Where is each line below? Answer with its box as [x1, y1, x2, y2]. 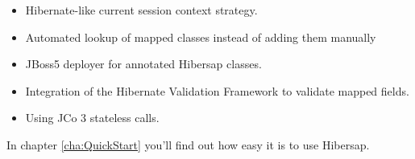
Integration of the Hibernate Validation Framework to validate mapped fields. [25, 82, 409, 99]
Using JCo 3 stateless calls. [25, 109, 160, 126]
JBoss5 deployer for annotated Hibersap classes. [25, 55, 262, 72]
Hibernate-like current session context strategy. [25, 2, 258, 18]
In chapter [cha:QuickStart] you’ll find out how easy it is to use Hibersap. [6, 136, 370, 153]
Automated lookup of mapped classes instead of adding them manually [25, 28, 376, 45]
